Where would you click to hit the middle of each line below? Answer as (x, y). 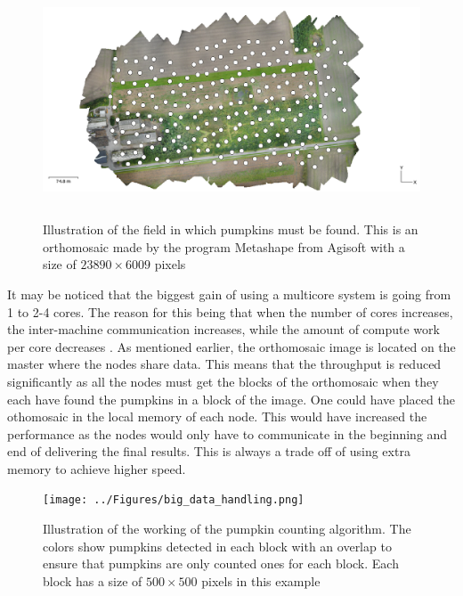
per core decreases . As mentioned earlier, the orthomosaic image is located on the (231, 346)
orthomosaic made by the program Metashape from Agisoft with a (224, 246)
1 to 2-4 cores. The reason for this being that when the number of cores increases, (230, 311)
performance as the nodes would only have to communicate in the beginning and (227, 433)
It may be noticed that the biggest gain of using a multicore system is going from (229, 294)
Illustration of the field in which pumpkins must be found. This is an (231, 229)
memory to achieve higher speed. (97, 468)
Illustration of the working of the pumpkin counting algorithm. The (227, 529)
